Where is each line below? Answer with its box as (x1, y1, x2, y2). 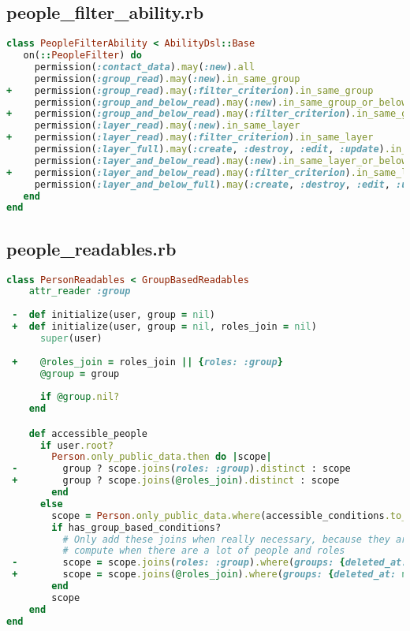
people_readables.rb (6, 236, 177, 260)
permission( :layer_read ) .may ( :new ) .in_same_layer (34, 120, 300, 132)
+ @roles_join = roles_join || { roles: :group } (12, 356, 283, 368)
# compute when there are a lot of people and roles (62, 545, 345, 557)
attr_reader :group (28, 286, 131, 297)
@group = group (39, 368, 120, 379)
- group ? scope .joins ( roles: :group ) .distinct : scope (12, 463, 351, 475)
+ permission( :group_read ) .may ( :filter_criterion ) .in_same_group (6, 84, 374, 96)
